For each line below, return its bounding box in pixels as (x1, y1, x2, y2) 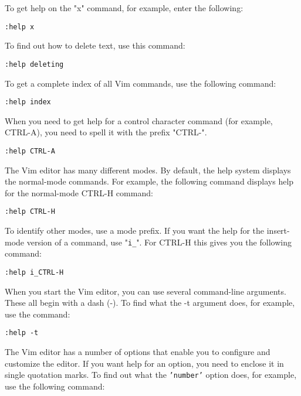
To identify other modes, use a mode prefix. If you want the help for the (5, 224, 265, 237)
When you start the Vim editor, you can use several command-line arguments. (5, 285, 286, 297)
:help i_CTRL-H (5, 268, 64, 276)
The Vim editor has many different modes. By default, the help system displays (5, 163, 291, 176)
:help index (5, 98, 51, 107)
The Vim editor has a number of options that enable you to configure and (5, 345, 270, 357)
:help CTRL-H (5, 207, 55, 216)
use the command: (5, 308, 70, 320)
